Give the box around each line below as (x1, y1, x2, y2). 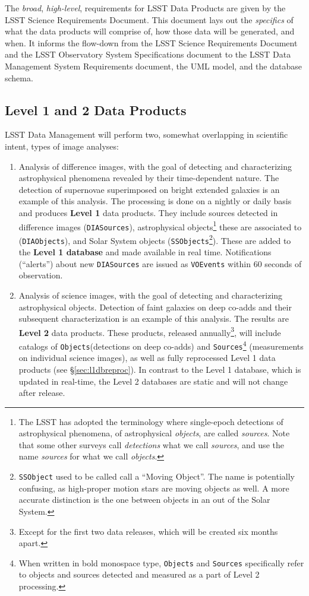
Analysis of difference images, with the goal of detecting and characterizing (18, 160, 292, 172)
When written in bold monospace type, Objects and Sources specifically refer (18, 556, 304, 569)
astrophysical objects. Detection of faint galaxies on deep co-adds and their (18, 300, 292, 313)
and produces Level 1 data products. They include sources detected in (18, 206, 278, 218)
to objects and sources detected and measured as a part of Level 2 (18, 568, 260, 581)
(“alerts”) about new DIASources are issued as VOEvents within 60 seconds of (18, 257, 302, 270)
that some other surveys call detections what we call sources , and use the (18, 438, 284, 451)
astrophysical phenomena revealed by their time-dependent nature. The (18, 172, 279, 184)
